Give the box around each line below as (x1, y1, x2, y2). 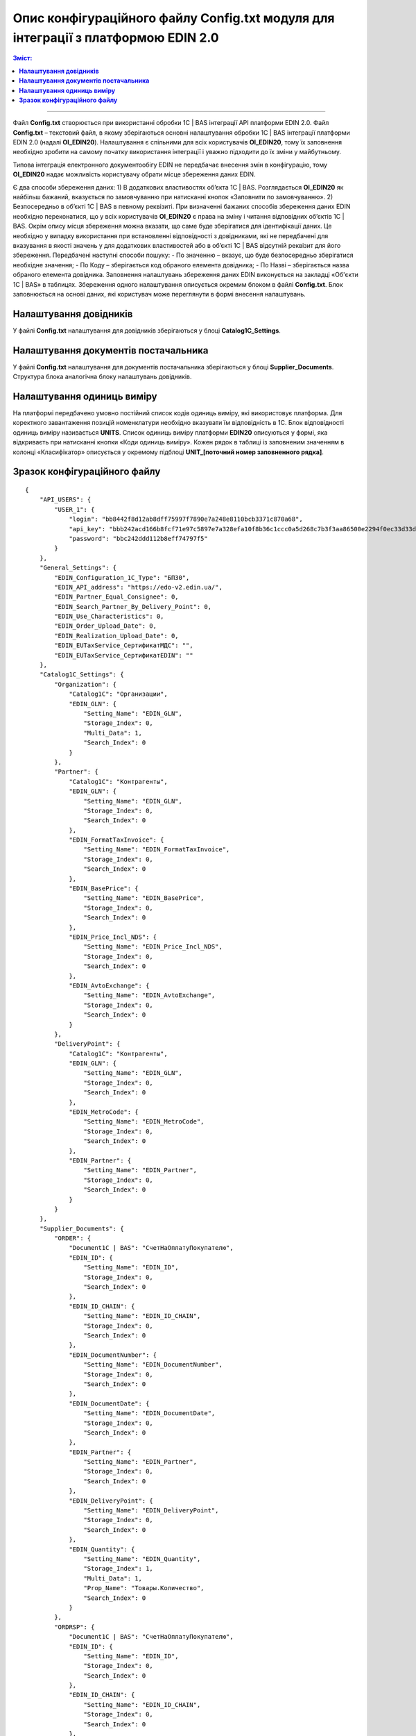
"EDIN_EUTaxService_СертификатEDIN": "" (54, 651, 193, 659)
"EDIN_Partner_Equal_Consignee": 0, (54, 593, 180, 601)
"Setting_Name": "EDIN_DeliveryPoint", (83, 1507, 219, 1514)
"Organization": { (54, 681, 117, 688)
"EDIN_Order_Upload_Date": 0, (54, 622, 157, 630)
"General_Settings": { (39, 564, 117, 572)
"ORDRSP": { (54, 1623, 95, 1631)
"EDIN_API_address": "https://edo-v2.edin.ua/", (54, 583, 223, 591)
